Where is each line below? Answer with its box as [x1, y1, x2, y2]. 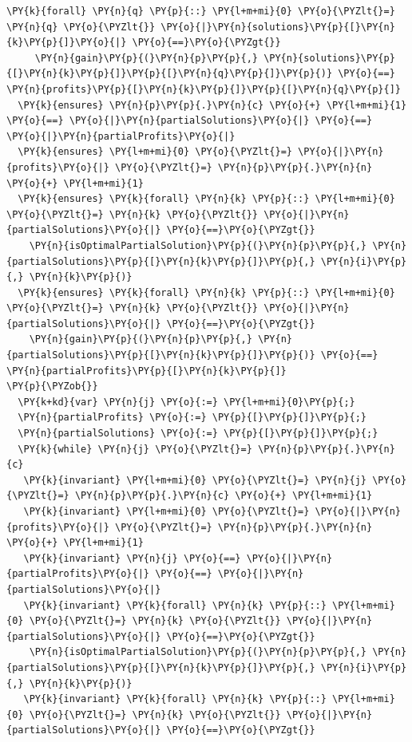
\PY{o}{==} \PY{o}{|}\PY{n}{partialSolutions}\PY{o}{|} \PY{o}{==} [6, 115, 373, 127]
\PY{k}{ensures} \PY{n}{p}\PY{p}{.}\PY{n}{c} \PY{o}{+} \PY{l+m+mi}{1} [18, 99, 407, 111]
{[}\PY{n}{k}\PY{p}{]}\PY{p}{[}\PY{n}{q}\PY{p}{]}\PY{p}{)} [6, 68, 333, 80]
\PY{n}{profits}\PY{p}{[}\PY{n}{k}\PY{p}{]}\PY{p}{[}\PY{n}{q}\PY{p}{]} [6, 83, 401, 95]
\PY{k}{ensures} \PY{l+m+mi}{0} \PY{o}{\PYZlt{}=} [18, 146, 292, 158]
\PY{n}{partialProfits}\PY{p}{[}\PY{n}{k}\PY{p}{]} [6, 365, 287, 377]
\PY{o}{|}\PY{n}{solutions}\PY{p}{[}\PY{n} [160, 21, 395, 33]
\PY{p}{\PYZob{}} [6, 381, 98, 393]
